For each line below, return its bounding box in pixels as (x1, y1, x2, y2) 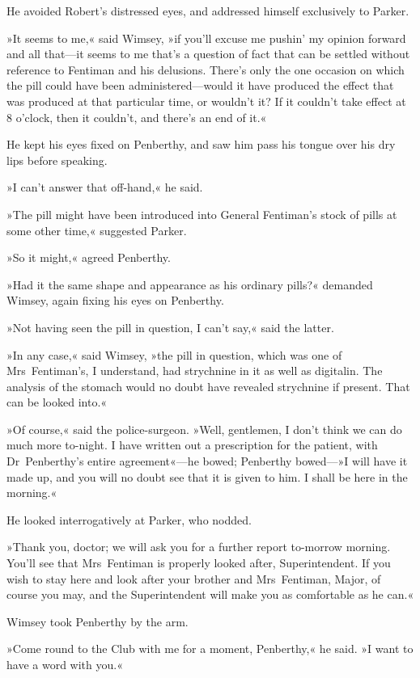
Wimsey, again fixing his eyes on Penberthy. (6, 292, 224, 309)
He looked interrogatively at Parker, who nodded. (6, 511, 252, 528)
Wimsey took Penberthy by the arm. (6, 613, 189, 630)
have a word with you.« (6, 656, 123, 672)
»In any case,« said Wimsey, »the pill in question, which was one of (6, 346, 342, 363)
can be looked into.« (6, 394, 108, 411)
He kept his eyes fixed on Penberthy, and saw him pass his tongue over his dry (6, 136, 396, 153)
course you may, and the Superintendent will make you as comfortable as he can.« (6, 586, 414, 603)
